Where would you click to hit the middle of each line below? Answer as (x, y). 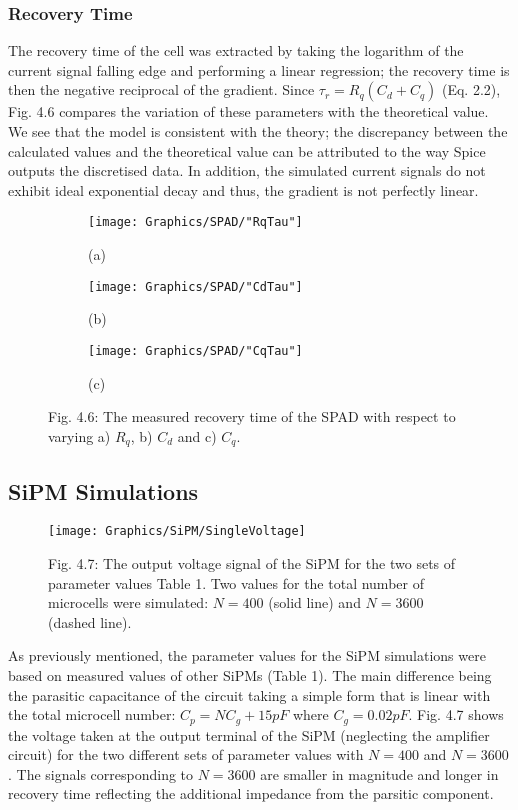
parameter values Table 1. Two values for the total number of (236, 582)
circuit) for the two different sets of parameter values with (186, 754)
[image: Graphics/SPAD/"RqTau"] (195, 222)
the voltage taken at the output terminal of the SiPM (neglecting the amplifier (249, 734)
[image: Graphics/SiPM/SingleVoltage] (177, 531)
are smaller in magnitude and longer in (379, 773)
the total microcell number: (92, 714)
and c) (197, 435)
